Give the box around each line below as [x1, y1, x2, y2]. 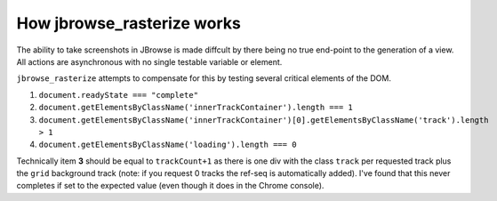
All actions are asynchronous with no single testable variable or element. [16, 56, 283, 67]
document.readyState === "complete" [38, 90, 199, 100]
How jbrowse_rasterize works [16, 13, 242, 33]
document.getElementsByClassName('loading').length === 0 [38, 140, 297, 150]
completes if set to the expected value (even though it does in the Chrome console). [16, 181, 325, 191]
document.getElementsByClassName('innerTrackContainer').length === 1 [38, 102, 353, 113]
